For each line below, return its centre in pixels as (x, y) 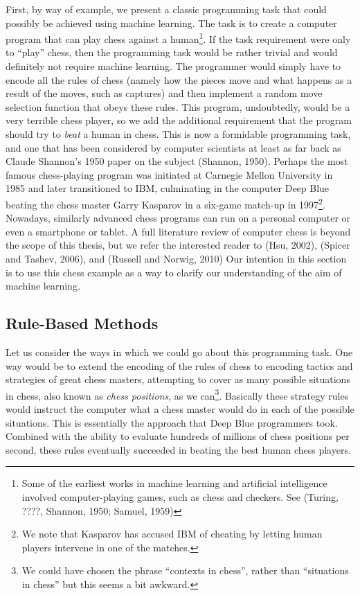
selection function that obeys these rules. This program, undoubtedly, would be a (178, 106)
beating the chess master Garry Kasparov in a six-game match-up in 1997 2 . (165, 203)
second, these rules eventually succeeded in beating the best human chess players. (178, 449)
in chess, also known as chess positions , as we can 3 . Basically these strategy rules (177, 394)
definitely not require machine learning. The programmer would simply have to (173, 66)
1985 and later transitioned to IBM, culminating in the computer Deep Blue (168, 188)
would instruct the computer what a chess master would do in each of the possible (180, 409)
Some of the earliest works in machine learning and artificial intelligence (174, 483)
